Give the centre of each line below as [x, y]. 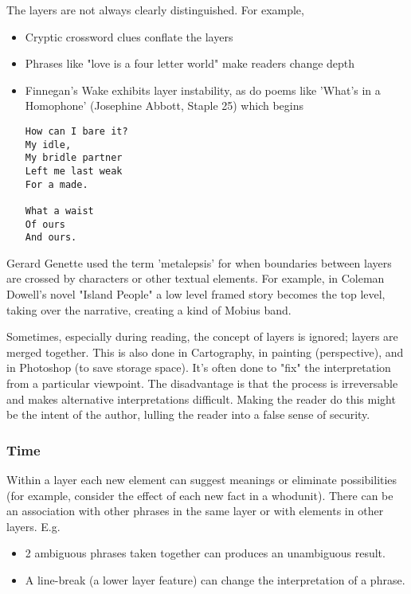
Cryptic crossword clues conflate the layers [129, 36]
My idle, [48, 145]
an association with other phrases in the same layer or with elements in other [195, 511]
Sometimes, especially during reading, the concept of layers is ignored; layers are [202, 336]
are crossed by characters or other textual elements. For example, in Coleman [196, 278]
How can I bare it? [76, 131]
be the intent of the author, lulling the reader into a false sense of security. [188, 414]
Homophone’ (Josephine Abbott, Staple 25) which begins [164, 106]
